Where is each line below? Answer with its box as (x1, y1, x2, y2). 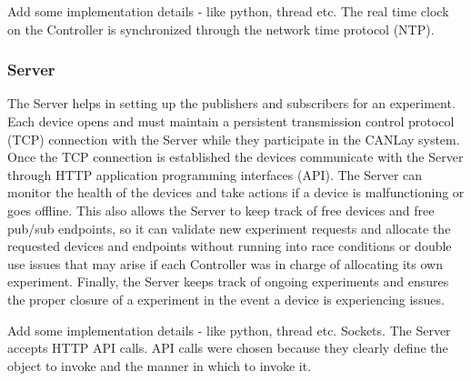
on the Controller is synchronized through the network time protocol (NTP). (7, 19, 435, 38)
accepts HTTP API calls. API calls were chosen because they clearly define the (7, 338, 448, 357)
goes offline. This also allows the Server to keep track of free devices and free (7, 200, 435, 219)
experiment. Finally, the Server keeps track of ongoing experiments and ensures (7, 272, 449, 291)
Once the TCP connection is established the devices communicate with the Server (7, 147, 464, 166)
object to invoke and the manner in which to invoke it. (7, 356, 312, 375)
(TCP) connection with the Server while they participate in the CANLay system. (7, 129, 460, 148)
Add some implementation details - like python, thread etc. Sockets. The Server (7, 320, 451, 339)
